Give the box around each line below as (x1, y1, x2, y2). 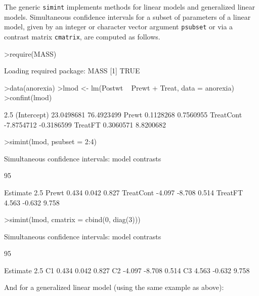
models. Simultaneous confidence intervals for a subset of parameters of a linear (4, 11, 251, 22)
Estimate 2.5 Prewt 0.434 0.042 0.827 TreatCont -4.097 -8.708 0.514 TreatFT (4, 187, 243, 197)
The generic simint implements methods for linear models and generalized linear (4, 2, 255, 12)
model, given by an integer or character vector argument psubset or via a (4, 21, 233, 32)
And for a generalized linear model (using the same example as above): (4, 282, 224, 292)
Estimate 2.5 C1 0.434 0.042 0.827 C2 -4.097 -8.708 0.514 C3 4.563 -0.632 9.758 (4, 265, 250, 275)
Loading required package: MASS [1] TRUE (4, 65, 140, 76)
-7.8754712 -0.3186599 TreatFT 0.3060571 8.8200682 (4, 119, 166, 130)
